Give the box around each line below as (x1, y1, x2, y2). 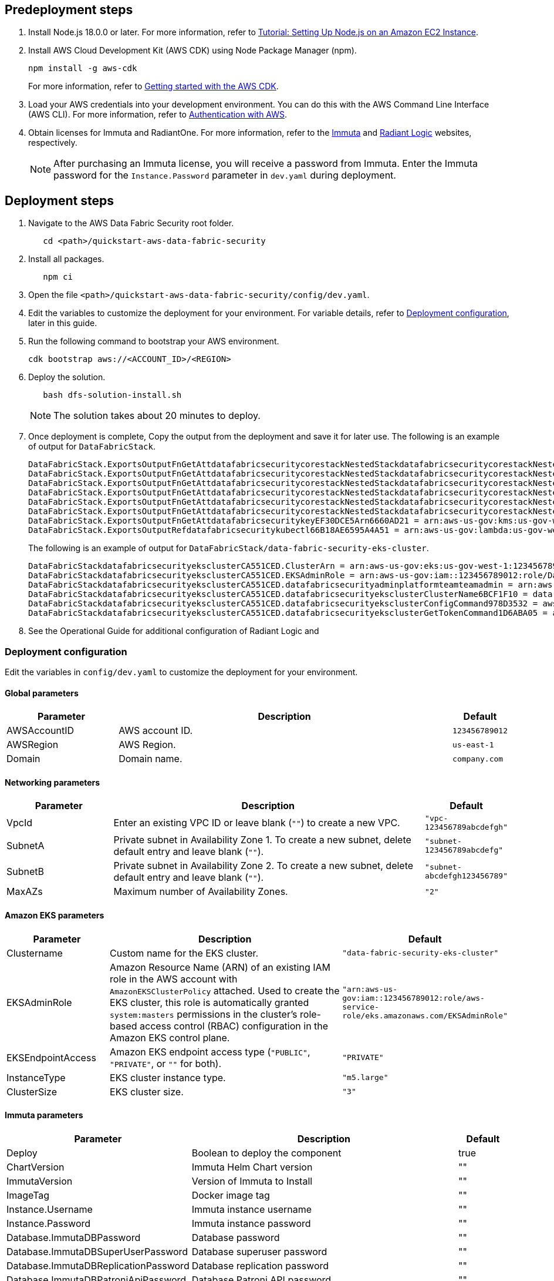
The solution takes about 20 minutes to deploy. (53, 410, 261, 422)
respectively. (28, 138, 77, 148)
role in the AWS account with (110, 973, 238, 985)
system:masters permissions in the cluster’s (110, 1008, 298, 1020)
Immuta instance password (191, 1217, 311, 1229)
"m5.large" (342, 1073, 389, 1082)
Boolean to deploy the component (191, 1146, 342, 1159)
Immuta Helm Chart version (191, 1161, 313, 1173)
